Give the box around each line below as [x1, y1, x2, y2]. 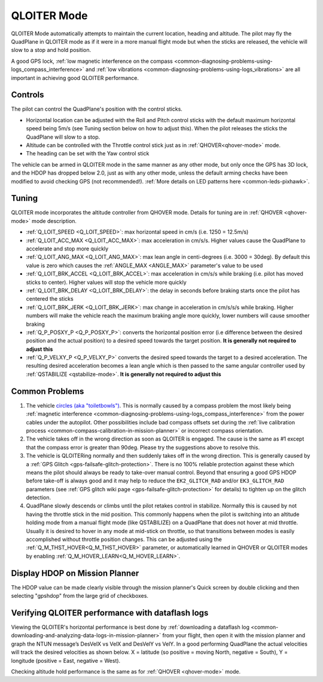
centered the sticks [26, 295, 74, 302]
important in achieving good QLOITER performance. [11, 74, 139, 81]
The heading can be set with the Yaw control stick [26, 150, 150, 157]
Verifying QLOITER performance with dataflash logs [11, 607, 209, 618]
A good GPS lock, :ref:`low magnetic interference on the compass [11, 57, 173, 65]
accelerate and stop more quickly [26, 245, 109, 252]
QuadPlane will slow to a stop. [26, 133, 100, 140]
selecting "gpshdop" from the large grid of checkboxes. [11, 592, 149, 600]
